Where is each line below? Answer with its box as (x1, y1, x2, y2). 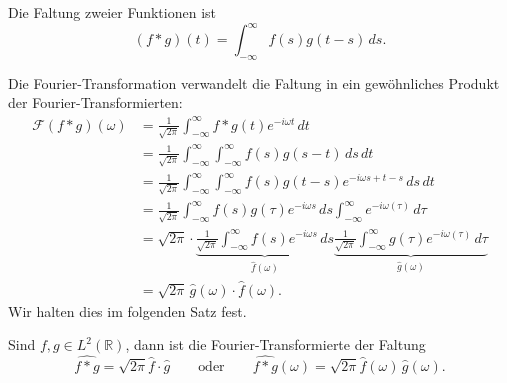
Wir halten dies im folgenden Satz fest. (8, 300, 247, 321)
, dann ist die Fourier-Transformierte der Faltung (125, 334, 426, 355)
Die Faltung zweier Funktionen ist (8, 2, 216, 22)
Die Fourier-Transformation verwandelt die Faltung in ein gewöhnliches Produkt (8, 72, 500, 93)
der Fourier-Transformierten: (8, 92, 183, 113)
